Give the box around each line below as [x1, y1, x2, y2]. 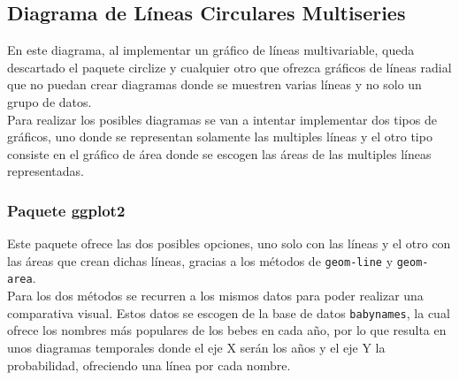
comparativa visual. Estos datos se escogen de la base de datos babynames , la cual [7, 303, 450, 322]
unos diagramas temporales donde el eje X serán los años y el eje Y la [7, 338, 386, 356]
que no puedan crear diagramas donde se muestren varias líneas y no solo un [7, 75, 422, 94]
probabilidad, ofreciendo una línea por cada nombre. [7, 355, 291, 374]
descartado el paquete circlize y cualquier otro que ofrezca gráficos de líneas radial [7, 57, 452, 76]
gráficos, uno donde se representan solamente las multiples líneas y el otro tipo [7, 127, 432, 146]
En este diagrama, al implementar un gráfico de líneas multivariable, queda [7, 41, 415, 59]
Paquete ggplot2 [7, 199, 126, 221]
